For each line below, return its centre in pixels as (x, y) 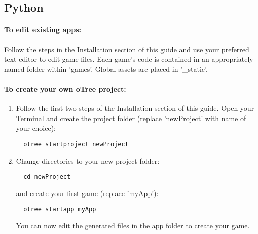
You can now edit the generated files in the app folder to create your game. (133, 226)
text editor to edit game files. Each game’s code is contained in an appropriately (129, 59)
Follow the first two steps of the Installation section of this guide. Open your (135, 108)
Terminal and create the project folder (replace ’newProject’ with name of (131, 118)
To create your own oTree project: (65, 88)
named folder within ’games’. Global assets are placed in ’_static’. (106, 69)
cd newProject (47, 177)
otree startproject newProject (76, 144)
